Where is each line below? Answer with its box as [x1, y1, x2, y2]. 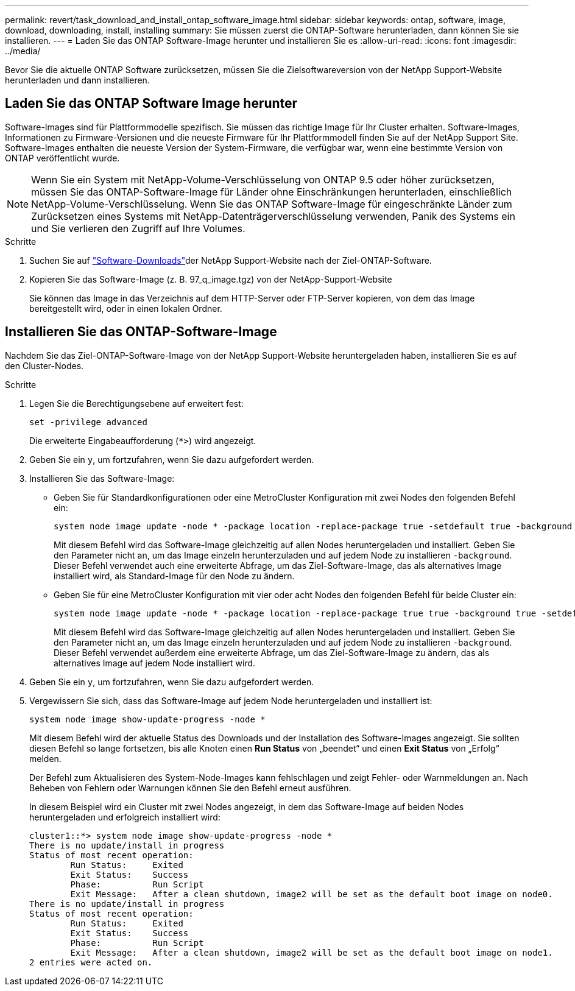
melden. [29, 753, 62, 764]
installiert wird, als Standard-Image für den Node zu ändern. [54, 570, 295, 581]
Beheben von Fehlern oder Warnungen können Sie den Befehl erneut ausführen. [29, 782, 351, 793]
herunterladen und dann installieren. [5, 75, 150, 85]
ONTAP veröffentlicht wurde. [5, 152, 120, 163]
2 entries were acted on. [29, 957, 153, 967]
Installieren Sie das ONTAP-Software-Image [5, 324, 277, 340]
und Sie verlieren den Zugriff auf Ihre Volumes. [31, 222, 245, 235]
